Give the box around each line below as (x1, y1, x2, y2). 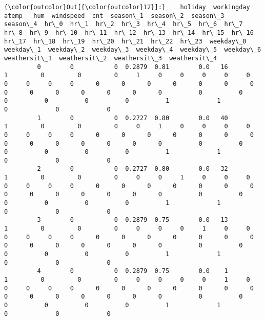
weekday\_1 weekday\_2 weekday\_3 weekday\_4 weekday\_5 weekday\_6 (4, 46, 261, 54)
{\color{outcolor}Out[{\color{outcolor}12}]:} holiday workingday (4, 4, 250, 11)
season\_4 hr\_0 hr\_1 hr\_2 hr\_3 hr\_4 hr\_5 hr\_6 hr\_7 (4, 20, 243, 28)
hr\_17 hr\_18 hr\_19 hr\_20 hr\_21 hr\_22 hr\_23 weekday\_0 (4, 37, 247, 45)
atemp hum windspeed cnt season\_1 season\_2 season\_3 (4, 12, 225, 19)
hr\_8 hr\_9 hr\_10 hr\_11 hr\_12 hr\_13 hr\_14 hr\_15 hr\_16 (4, 29, 254, 36)
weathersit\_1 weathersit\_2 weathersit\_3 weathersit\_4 (4, 54, 217, 62)
